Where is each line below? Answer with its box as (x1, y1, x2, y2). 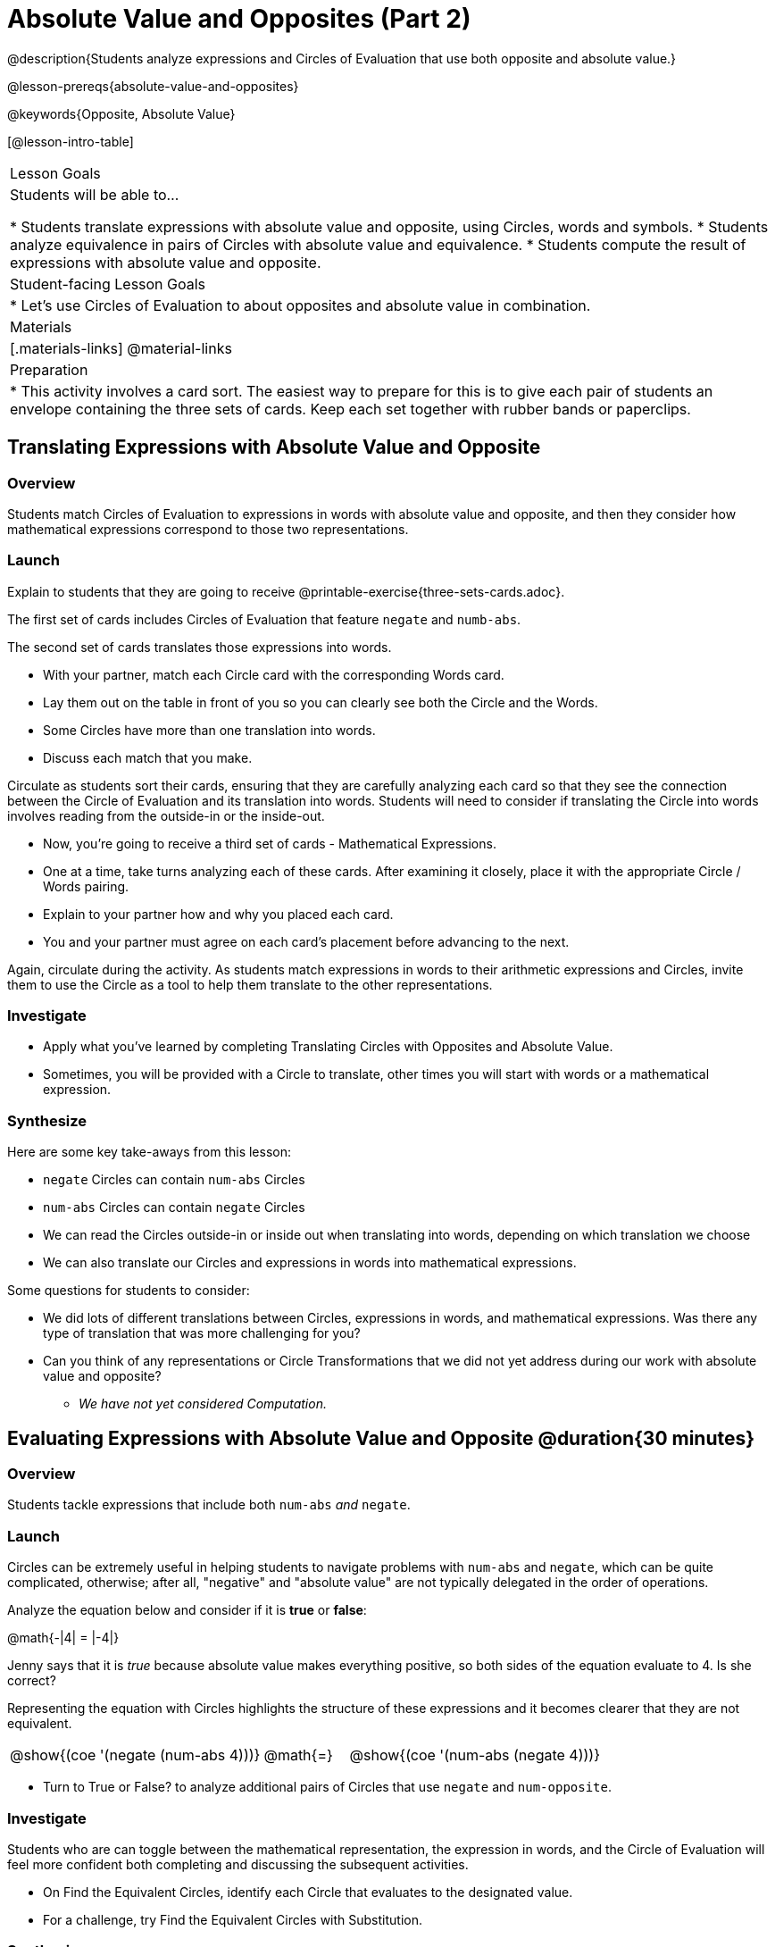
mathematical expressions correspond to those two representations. (7, 521, 409, 537)
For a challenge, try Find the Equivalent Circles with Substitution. (43, 1911, 423, 1927)
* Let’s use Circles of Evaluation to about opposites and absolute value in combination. (10, 296, 591, 314)
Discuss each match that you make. (43, 749, 253, 765)
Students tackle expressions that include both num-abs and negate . (7, 1497, 411, 1513)
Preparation (10, 360, 88, 379)
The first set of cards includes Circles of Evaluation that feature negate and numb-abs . (7, 611, 521, 627)
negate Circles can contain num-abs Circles (43, 1172, 305, 1188)
